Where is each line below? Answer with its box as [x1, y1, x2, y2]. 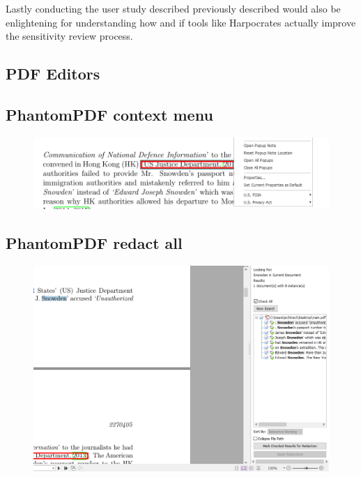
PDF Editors [6, 63, 100, 84]
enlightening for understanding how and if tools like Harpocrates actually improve [6, 15, 356, 29]
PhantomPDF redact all [6, 232, 183, 254]
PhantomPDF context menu [6, 103, 213, 125]
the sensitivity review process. [6, 29, 133, 43]
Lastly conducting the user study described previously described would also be [6, 1, 341, 15]
